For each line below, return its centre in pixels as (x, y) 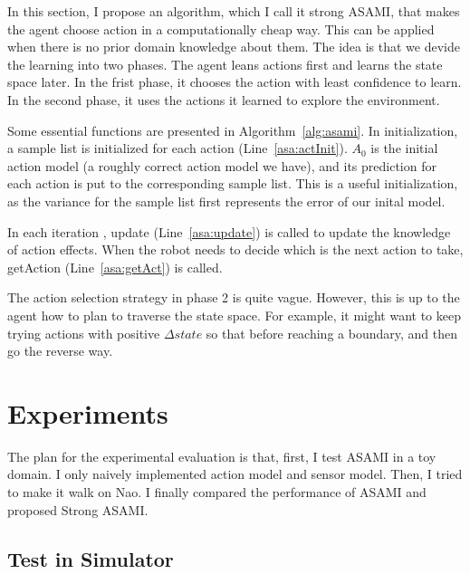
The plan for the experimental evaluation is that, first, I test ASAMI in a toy (222, 456)
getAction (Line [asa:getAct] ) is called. (115, 267)
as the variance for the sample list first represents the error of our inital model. (226, 201)
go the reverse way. (60, 351)
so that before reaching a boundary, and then (331, 333)
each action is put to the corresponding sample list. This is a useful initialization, (233, 183)
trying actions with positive (84, 333)
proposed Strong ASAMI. (78, 509)
